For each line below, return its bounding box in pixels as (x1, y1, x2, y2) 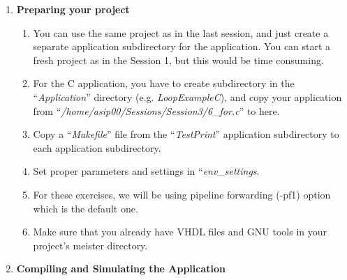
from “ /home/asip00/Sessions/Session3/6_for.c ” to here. (33, 103, 280, 118)
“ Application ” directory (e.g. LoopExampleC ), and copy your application (33, 89, 342, 104)
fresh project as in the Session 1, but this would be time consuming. (33, 52, 324, 67)
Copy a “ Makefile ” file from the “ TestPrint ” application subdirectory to (33, 127, 339, 141)
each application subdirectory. (33, 140, 161, 155)
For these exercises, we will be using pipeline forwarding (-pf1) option (33, 187, 331, 201)
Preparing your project (16, 2, 130, 16)
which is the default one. (33, 201, 138, 215)
